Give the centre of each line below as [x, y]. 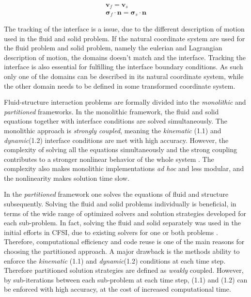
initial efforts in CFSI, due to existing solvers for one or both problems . [111, 232]
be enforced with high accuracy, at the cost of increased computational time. [118, 289]
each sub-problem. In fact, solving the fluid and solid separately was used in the [122, 223]
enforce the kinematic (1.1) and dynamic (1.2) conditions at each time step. [115, 260]
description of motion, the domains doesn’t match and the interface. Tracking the [125, 57]
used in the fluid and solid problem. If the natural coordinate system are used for [125, 38]
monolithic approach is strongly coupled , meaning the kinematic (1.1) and [113, 130]
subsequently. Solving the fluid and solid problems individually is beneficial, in [120, 204]
